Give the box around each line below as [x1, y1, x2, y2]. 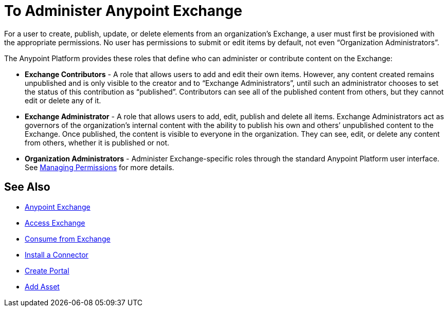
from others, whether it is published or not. [25, 138, 170, 147]
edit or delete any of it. [25, 96, 101, 105]
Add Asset [25, 282, 60, 291]
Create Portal [25, 266, 69, 275]
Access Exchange [25, 218, 85, 227]
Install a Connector [25, 250, 88, 259]
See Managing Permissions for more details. [25, 162, 174, 172]
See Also [4, 180, 50, 194]
